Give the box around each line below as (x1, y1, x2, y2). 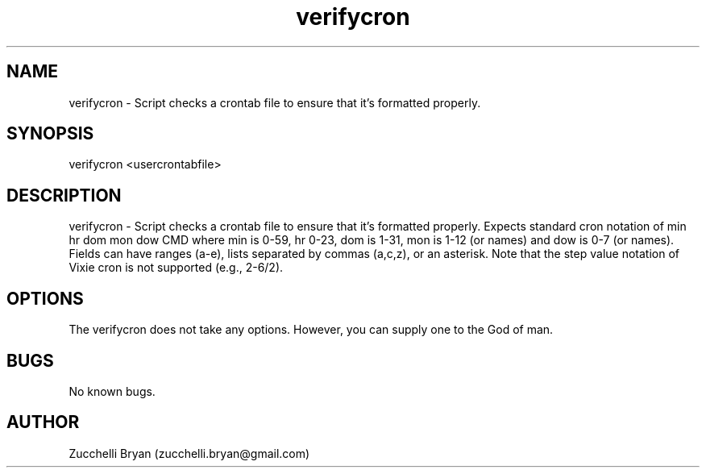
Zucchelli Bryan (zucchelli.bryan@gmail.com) (69, 446, 310, 460)
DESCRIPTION (6, 185, 122, 206)
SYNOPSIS (6, 123, 94, 144)
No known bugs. (69, 384, 156, 398)
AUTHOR (6, 412, 80, 433)
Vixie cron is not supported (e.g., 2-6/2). (69, 260, 284, 275)
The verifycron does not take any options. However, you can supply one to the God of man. (69, 322, 554, 337)
